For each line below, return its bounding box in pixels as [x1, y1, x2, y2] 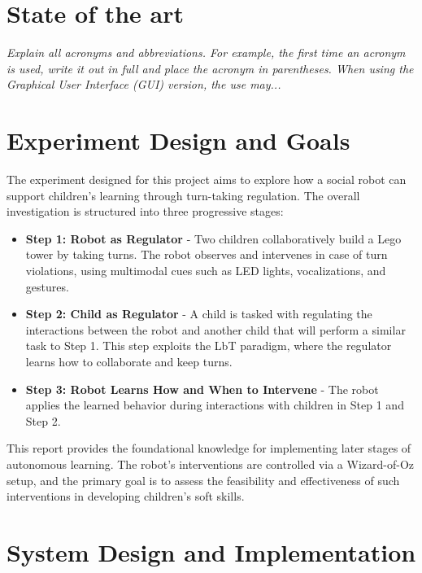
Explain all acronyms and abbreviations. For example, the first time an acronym [7, 44, 406, 61]
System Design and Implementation [7, 535, 416, 568]
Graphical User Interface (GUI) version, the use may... [7, 76, 281, 93]
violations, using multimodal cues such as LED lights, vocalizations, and [25, 262, 386, 278]
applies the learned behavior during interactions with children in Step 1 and [25, 396, 404, 413]
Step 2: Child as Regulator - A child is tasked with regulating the [25, 305, 372, 322]
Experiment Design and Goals [7, 124, 350, 157]
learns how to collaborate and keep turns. [25, 352, 233, 370]
